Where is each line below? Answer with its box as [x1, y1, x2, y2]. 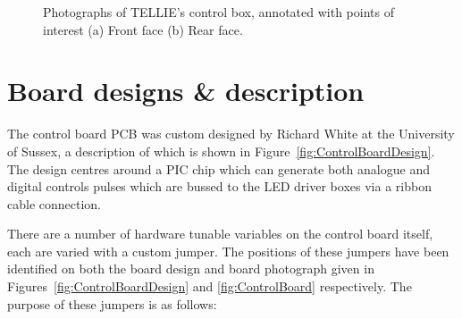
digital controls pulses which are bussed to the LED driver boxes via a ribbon [7, 177, 432, 196]
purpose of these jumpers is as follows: [7, 294, 217, 313]
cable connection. [7, 194, 101, 213]
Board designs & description [7, 72, 365, 109]
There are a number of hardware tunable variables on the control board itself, [7, 224, 433, 243]
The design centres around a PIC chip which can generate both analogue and [7, 159, 430, 178]
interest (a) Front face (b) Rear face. [43, 20, 243, 38]
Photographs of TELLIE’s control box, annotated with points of [43, 3, 394, 21]
